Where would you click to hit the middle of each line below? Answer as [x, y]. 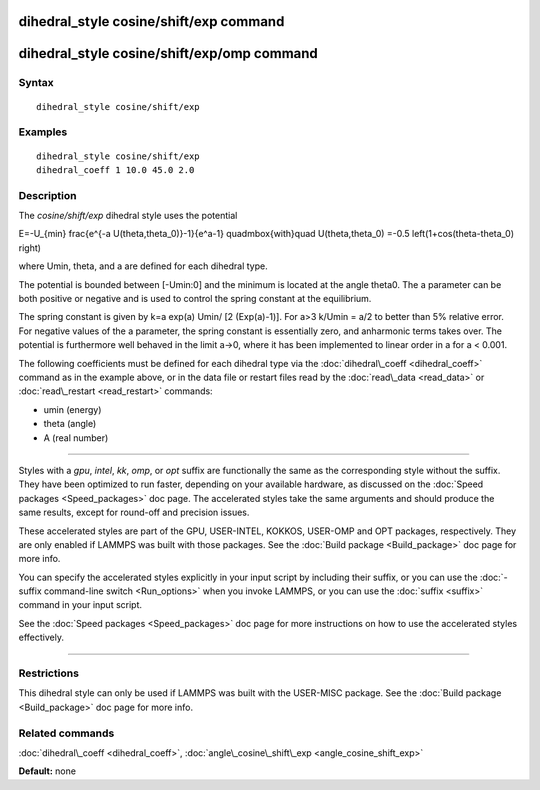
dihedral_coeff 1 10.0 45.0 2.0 [115, 169]
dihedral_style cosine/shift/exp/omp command [168, 53]
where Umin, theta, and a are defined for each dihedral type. [143, 266]
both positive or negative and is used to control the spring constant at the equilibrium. [195, 299]
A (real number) [76, 437]
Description [47, 195]
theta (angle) [70, 424]
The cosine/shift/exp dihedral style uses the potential [128, 216]
